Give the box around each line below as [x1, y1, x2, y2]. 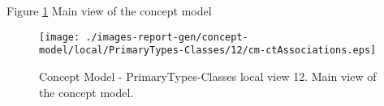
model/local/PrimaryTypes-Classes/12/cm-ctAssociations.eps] [39, 45, 377, 57]
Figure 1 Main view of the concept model [6, 2, 212, 19]
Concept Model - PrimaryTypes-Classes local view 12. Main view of [39, 67, 377, 84]
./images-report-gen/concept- [85, 31, 248, 43]
